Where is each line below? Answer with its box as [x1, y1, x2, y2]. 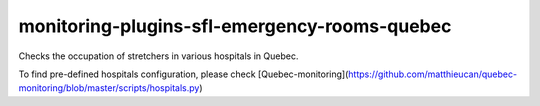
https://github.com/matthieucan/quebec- [348, 68, 518, 80]
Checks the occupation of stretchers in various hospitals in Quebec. [18, 50, 299, 62]
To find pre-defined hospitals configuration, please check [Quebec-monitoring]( [18, 68, 349, 80]
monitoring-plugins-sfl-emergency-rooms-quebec [18, 15, 452, 37]
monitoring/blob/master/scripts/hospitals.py [18, 82, 200, 94]
